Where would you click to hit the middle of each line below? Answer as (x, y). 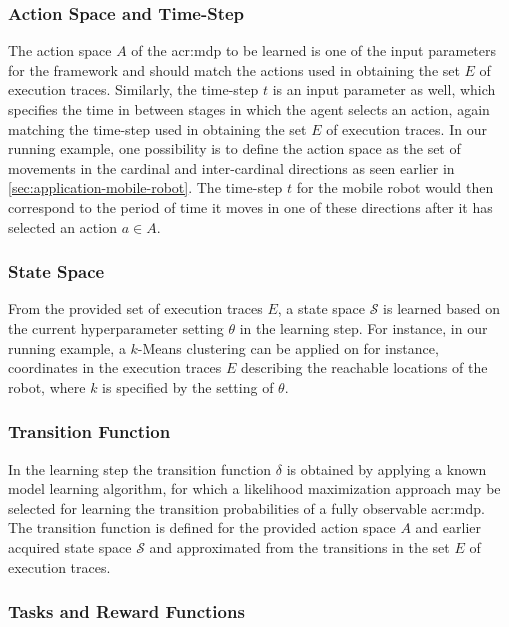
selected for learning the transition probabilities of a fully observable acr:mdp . (246, 507)
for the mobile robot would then (395, 187)
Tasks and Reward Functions (126, 611)
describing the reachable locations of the (364, 367)
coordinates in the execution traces (115, 367)
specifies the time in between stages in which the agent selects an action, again (249, 109)
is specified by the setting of (188, 386)
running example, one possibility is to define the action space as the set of (234, 148)
